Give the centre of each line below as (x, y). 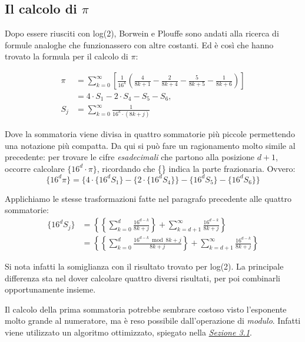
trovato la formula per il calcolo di (67, 56)
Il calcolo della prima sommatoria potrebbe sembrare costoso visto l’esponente (146, 309)
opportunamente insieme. (50, 289)
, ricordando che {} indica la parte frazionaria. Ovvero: (196, 168)
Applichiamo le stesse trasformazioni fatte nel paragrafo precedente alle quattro (148, 198)
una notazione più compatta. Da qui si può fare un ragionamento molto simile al (150, 145)
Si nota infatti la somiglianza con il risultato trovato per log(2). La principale (144, 266)
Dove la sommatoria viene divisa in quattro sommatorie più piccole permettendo (150, 133)
